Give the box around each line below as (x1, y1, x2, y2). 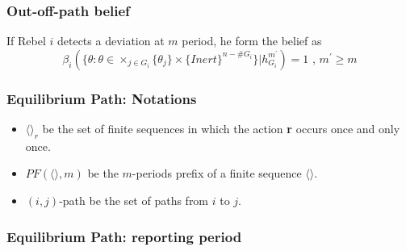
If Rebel (6, 32, 46, 49)
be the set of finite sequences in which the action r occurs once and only (42, 120, 400, 137)
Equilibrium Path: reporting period (6, 226, 242, 246)
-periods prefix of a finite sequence (132, 165, 302, 182)
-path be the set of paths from (59, 192, 209, 209)
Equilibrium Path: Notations (6, 88, 197, 108)
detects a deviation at (57, 32, 165, 49)
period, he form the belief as (182, 32, 322, 49)
